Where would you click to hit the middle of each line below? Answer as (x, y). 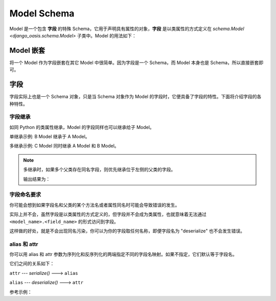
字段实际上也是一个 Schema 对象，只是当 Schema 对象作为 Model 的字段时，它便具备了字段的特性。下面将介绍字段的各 (135, 97)
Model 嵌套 (27, 50)
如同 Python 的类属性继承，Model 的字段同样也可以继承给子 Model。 (82, 127)
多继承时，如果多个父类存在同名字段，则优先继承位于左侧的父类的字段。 (99, 169)
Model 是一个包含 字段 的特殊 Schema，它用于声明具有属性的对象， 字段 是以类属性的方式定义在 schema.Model (127, 29)
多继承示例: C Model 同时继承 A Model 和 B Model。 (64, 146)
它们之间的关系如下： (32, 264)
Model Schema (42, 13)
